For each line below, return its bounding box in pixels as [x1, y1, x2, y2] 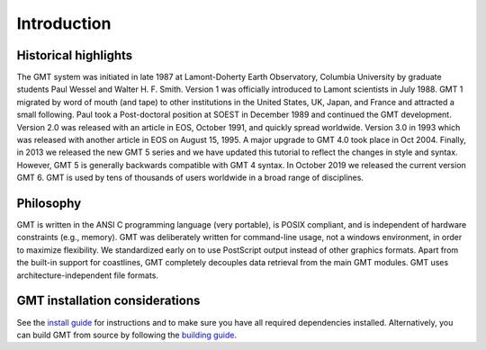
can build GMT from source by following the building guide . [16, 329, 238, 340]
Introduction [16, 13, 112, 33]
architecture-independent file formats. [16, 270, 159, 281]
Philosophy [16, 196, 82, 211]
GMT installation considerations [16, 293, 201, 309]
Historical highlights [16, 48, 133, 63]
